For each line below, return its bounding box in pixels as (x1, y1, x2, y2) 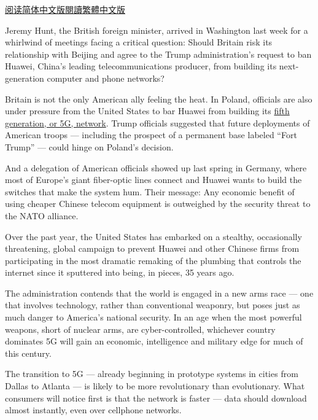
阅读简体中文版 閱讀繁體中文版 (5, 3, 125, 15)
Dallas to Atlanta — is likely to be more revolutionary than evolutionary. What (5, 379, 305, 392)
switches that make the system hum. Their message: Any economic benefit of (5, 185, 295, 198)
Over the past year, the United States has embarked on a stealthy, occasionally (5, 230, 302, 243)
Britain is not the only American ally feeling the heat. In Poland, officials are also (5, 92, 312, 105)
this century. (5, 346, 52, 359)
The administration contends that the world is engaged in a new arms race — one (5, 286, 314, 299)
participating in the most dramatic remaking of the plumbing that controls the (5, 254, 301, 266)
